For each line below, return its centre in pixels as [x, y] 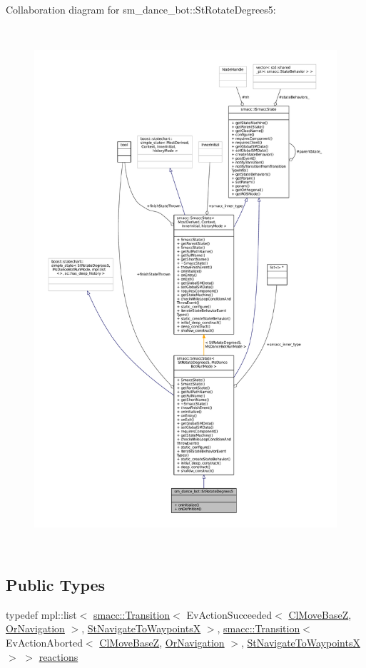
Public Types [56, 584]
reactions [59, 656]
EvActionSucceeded [229, 614]
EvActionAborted [44, 642]
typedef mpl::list [41, 614]
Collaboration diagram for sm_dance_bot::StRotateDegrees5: [141, 9]
